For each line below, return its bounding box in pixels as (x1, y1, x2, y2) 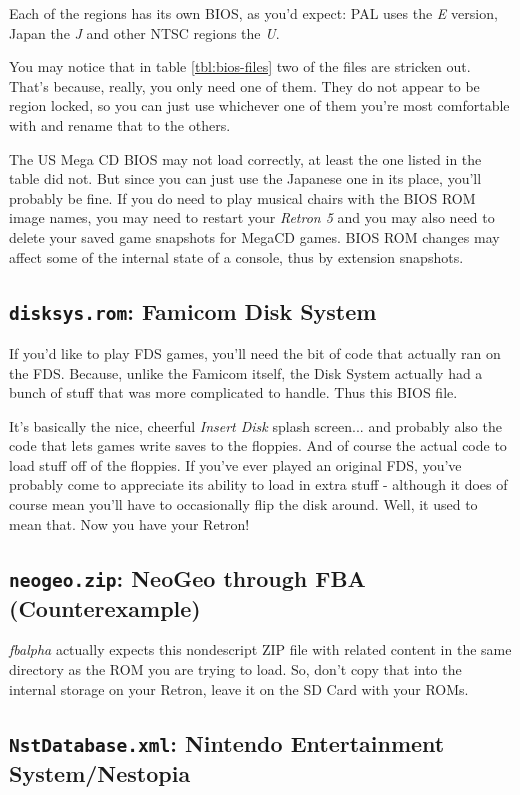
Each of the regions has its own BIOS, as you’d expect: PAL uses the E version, (9, 3, 498, 23)
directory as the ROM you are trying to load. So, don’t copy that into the (9, 659, 462, 680)
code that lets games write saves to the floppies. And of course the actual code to (9, 435, 507, 456)
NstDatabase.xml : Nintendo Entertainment (9, 727, 445, 758)
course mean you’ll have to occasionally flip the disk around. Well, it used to (9, 494, 478, 515)
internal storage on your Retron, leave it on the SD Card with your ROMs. (9, 678, 469, 699)
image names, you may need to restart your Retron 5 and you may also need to (9, 207, 495, 228)
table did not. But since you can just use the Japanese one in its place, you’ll (9, 168, 482, 189)
